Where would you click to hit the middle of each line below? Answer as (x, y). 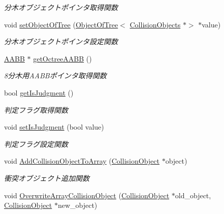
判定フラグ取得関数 (36, 110)
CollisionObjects (155, 24)
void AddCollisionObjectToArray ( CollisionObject (82, 161)
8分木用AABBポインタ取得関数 (55, 75)
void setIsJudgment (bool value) (54, 127)
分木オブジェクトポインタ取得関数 (61, 7)
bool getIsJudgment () (39, 92)
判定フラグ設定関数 (36, 144)
